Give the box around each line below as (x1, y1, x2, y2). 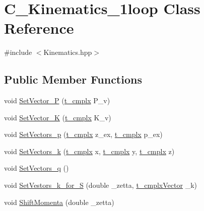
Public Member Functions (4, 72, 142, 87)
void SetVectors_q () (4, 163, 69, 173)
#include (4, 47, 32, 57)
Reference (4, 18, 74, 38)
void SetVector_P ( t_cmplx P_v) (4, 95, 110, 106)
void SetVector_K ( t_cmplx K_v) (4, 112, 111, 122)
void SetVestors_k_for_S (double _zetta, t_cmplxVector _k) (4, 180, 197, 190)
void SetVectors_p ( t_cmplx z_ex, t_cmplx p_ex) (4, 129, 163, 139)
